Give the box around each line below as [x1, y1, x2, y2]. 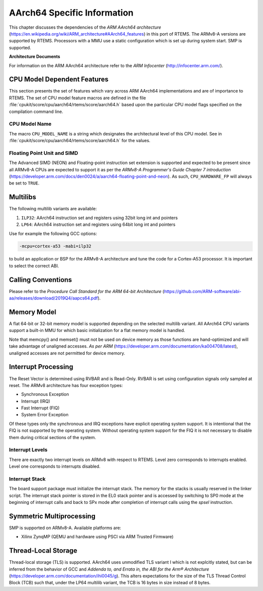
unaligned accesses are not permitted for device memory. [9, 350, 125, 356]
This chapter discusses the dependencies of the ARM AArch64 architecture [9, 24, 162, 30]
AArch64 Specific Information [9, 7, 134, 18]
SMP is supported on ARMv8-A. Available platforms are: [9, 525, 121, 531]
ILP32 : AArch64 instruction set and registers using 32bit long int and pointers [21, 215, 178, 221]
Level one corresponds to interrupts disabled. [9, 463, 101, 469]
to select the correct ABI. [9, 263, 59, 269]
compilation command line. [9, 109, 63, 114]
